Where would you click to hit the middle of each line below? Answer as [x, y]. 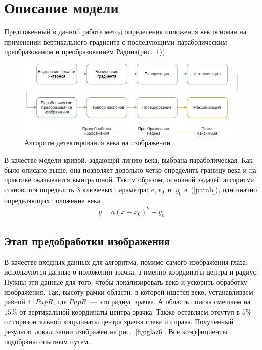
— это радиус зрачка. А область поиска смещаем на [170, 302]
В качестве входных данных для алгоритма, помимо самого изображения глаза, [126, 262]
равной [15, 302]
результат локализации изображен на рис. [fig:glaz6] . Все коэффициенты [116, 331]
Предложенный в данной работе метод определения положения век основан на [125, 32]
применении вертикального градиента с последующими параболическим [116, 41]
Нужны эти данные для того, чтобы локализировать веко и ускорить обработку [126, 281]
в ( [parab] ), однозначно [221, 189]
